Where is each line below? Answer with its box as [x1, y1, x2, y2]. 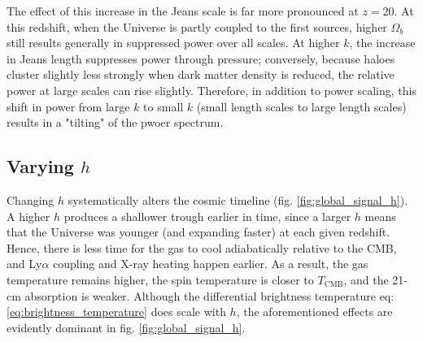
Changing [7, 191, 55, 208]
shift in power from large [7, 97, 130, 115]
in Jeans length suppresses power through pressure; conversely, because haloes [7, 50, 395, 67]
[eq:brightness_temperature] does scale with [7, 303, 226, 320]
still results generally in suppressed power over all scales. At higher [7, 34, 340, 51]
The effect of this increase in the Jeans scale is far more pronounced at [7, 2, 359, 19]
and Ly [7, 255, 42, 272]
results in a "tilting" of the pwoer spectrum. [7, 114, 224, 131]
